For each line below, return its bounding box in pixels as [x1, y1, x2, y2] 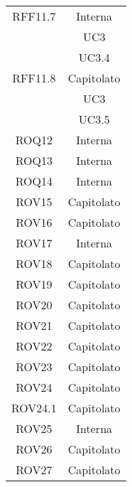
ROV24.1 [11, 400, 57, 416]
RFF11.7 [12, 8, 56, 24]
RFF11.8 [12, 70, 56, 86]
